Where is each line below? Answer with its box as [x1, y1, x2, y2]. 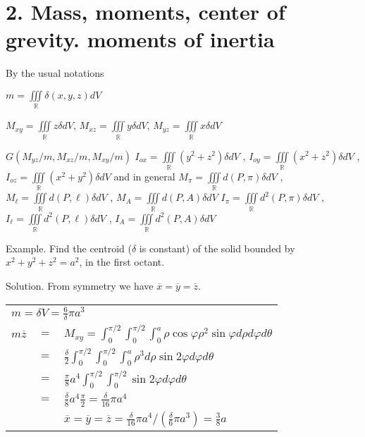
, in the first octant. [79, 254, 165, 269]
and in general [113, 168, 175, 183]
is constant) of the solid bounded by [139, 240, 295, 255]
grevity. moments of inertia [6, 25, 275, 54]
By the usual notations [6, 66, 104, 80]
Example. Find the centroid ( [6, 240, 132, 255]
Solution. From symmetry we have [6, 278, 154, 293]
